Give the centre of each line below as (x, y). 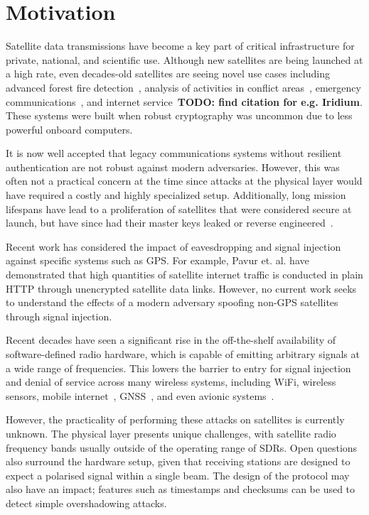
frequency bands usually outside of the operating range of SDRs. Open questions (182, 447)
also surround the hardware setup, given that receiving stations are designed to (178, 461)
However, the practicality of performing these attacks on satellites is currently (175, 419)
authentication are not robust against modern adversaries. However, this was (173, 167)
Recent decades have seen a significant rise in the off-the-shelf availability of (171, 340)
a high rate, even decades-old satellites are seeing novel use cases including (168, 74)
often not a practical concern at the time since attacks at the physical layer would (184, 181)
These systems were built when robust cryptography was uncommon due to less (179, 115)
